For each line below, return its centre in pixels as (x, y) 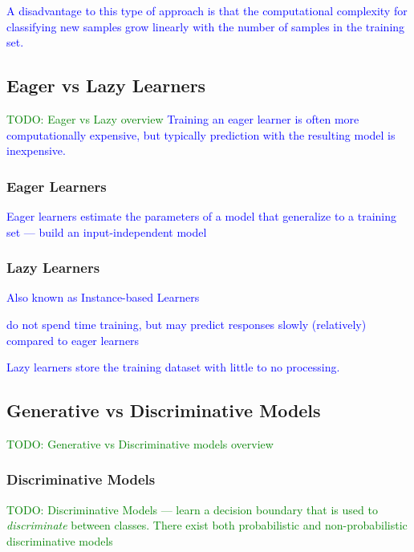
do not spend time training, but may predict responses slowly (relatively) (187, 324)
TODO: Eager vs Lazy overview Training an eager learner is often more (183, 118)
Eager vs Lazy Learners (106, 85)
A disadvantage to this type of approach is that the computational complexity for (207, 10)
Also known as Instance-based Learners (103, 297)
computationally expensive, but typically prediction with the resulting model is (201, 134)
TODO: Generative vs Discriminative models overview (140, 443)
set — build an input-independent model (107, 231)
